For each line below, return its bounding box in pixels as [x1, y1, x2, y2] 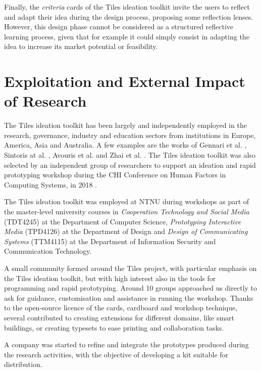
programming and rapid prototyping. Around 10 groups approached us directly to [4, 283, 257, 293]
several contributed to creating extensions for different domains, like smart [4, 312, 234, 322]
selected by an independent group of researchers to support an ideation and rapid [4, 159, 256, 170]
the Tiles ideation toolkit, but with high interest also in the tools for [4, 272, 216, 283]
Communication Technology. [4, 246, 92, 256]
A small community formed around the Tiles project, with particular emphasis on [4, 263, 257, 273]
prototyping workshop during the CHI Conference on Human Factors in [4, 169, 226, 180]
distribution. [4, 359, 42, 369]
